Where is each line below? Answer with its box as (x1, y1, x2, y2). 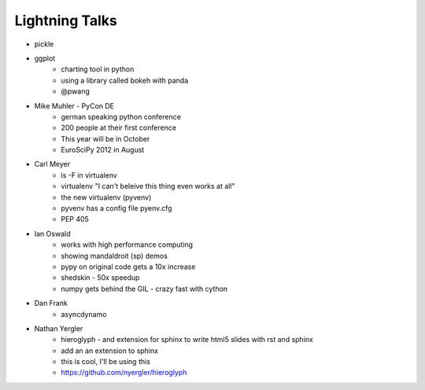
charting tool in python (61, 64, 135, 74)
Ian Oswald (34, 229, 71, 238)
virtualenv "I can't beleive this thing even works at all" (61, 182, 235, 191)
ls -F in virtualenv (61, 170, 117, 180)
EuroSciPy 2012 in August (61, 145, 145, 155)
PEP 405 (61, 215, 90, 224)
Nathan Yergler (34, 323, 83, 333)
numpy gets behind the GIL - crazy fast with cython (61, 284, 228, 293)
